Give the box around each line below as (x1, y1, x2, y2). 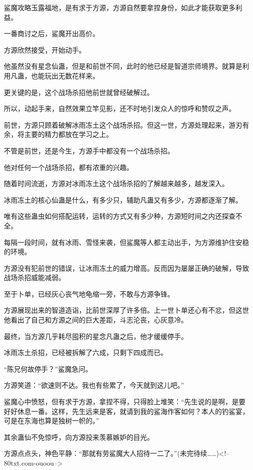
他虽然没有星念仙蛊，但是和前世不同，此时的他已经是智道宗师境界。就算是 (4, 61, 242, 71)
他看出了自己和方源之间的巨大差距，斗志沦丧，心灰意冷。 (4, 315, 188, 325)
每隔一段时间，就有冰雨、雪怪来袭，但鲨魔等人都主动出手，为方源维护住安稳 (4, 237, 249, 247)
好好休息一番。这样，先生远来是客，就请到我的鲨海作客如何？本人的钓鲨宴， (4, 406, 249, 416)
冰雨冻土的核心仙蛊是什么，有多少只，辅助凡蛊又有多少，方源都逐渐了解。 (4, 194, 242, 205)
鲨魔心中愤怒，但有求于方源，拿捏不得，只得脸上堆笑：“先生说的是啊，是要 (4, 396, 246, 407)
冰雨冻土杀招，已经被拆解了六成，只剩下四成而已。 (4, 347, 167, 357)
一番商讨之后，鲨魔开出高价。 (4, 28, 99, 38)
